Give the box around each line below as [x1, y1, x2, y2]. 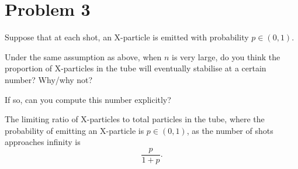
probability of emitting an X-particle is [5, 124, 144, 136]
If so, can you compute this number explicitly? [5, 93, 171, 105]
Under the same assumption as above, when [5, 50, 162, 63]
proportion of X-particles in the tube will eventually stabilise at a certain [5, 62, 266, 74]
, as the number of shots [186, 124, 273, 136]
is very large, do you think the [172, 50, 280, 63]
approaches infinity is [5, 136, 81, 148]
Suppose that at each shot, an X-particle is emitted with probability [5, 31, 249, 43]
